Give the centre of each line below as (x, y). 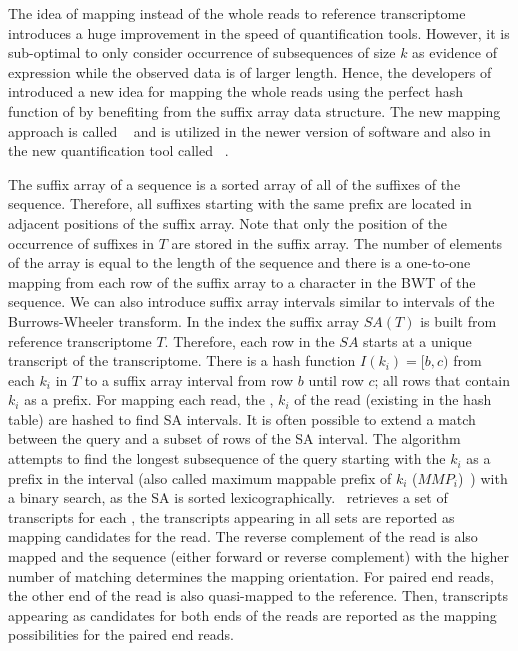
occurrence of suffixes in (81, 242)
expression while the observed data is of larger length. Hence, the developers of (250, 71)
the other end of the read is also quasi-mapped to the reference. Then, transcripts (258, 595)
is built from (458, 320)
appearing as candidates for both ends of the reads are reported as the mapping (252, 614)
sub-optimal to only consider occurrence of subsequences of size (202, 52)
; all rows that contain (442, 379)
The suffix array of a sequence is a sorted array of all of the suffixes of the (234, 183)
